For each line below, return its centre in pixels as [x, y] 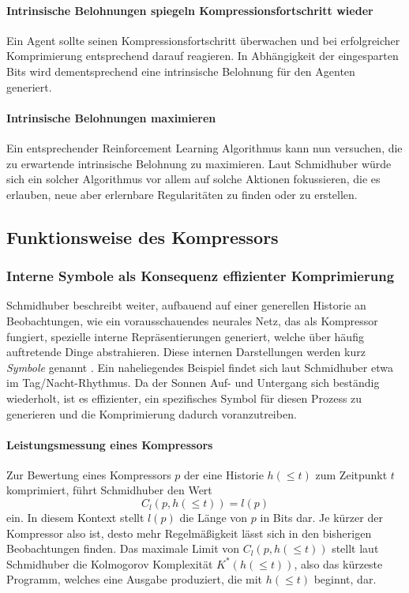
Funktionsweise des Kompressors [143, 236]
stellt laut [355, 548]
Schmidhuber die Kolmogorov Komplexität [110, 563]
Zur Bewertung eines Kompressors [89, 474]
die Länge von [214, 518]
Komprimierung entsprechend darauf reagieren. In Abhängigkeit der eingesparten [203, 56]
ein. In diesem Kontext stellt [75, 518]
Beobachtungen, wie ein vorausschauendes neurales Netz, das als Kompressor [192, 320]
